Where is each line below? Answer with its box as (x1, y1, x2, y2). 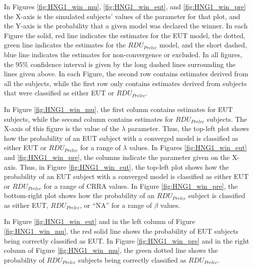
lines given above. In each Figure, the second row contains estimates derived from (4, 68, 249, 79)
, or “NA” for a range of (80, 200, 152, 210)
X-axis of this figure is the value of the (4, 123, 119, 134)
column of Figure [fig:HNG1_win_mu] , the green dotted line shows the (4, 245, 218, 255)
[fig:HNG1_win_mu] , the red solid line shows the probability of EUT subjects (4, 226, 239, 236)
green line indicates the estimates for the (4, 40, 126, 50)
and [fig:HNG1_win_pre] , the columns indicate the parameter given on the (4, 152, 230, 162)
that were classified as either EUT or (4, 88, 115, 98)
